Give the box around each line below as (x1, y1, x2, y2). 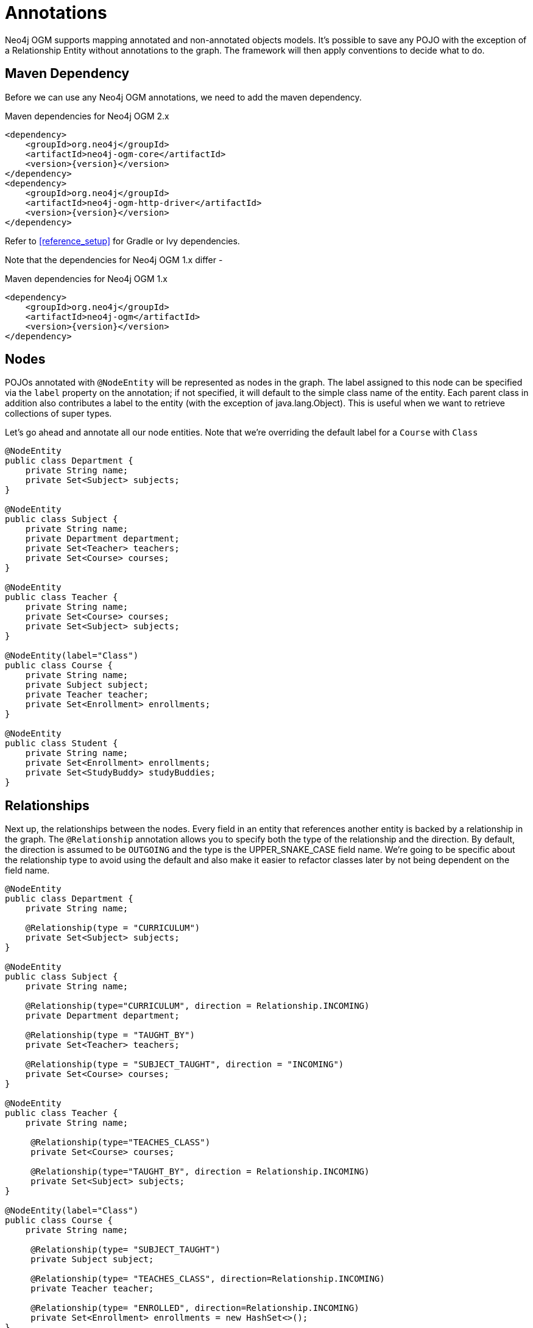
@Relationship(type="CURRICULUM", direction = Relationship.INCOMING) (25, 1001, 370, 1011)
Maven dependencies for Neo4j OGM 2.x (5, 110, 169, 121)
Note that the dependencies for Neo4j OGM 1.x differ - (5, 254, 223, 265)
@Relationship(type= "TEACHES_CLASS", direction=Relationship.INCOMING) (30, 1274, 385, 1284)
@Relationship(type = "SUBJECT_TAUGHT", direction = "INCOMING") (25, 1059, 344, 1070)
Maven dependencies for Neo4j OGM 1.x (5, 273, 168, 284)
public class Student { (5, 738, 118, 749)
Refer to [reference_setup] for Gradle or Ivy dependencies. (5, 235, 240, 246)
